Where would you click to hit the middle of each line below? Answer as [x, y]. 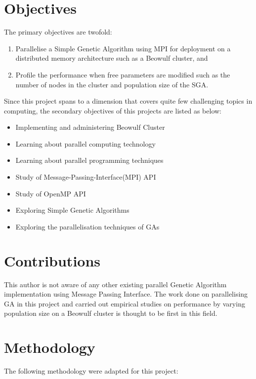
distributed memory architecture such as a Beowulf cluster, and [112, 58]
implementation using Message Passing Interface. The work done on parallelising [126, 294]
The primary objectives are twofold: [58, 32]
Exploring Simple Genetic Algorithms [72, 210]
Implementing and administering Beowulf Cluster [90, 127]
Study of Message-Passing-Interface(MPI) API [86, 177]
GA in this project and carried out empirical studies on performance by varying [125, 303]
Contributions [52, 260]
